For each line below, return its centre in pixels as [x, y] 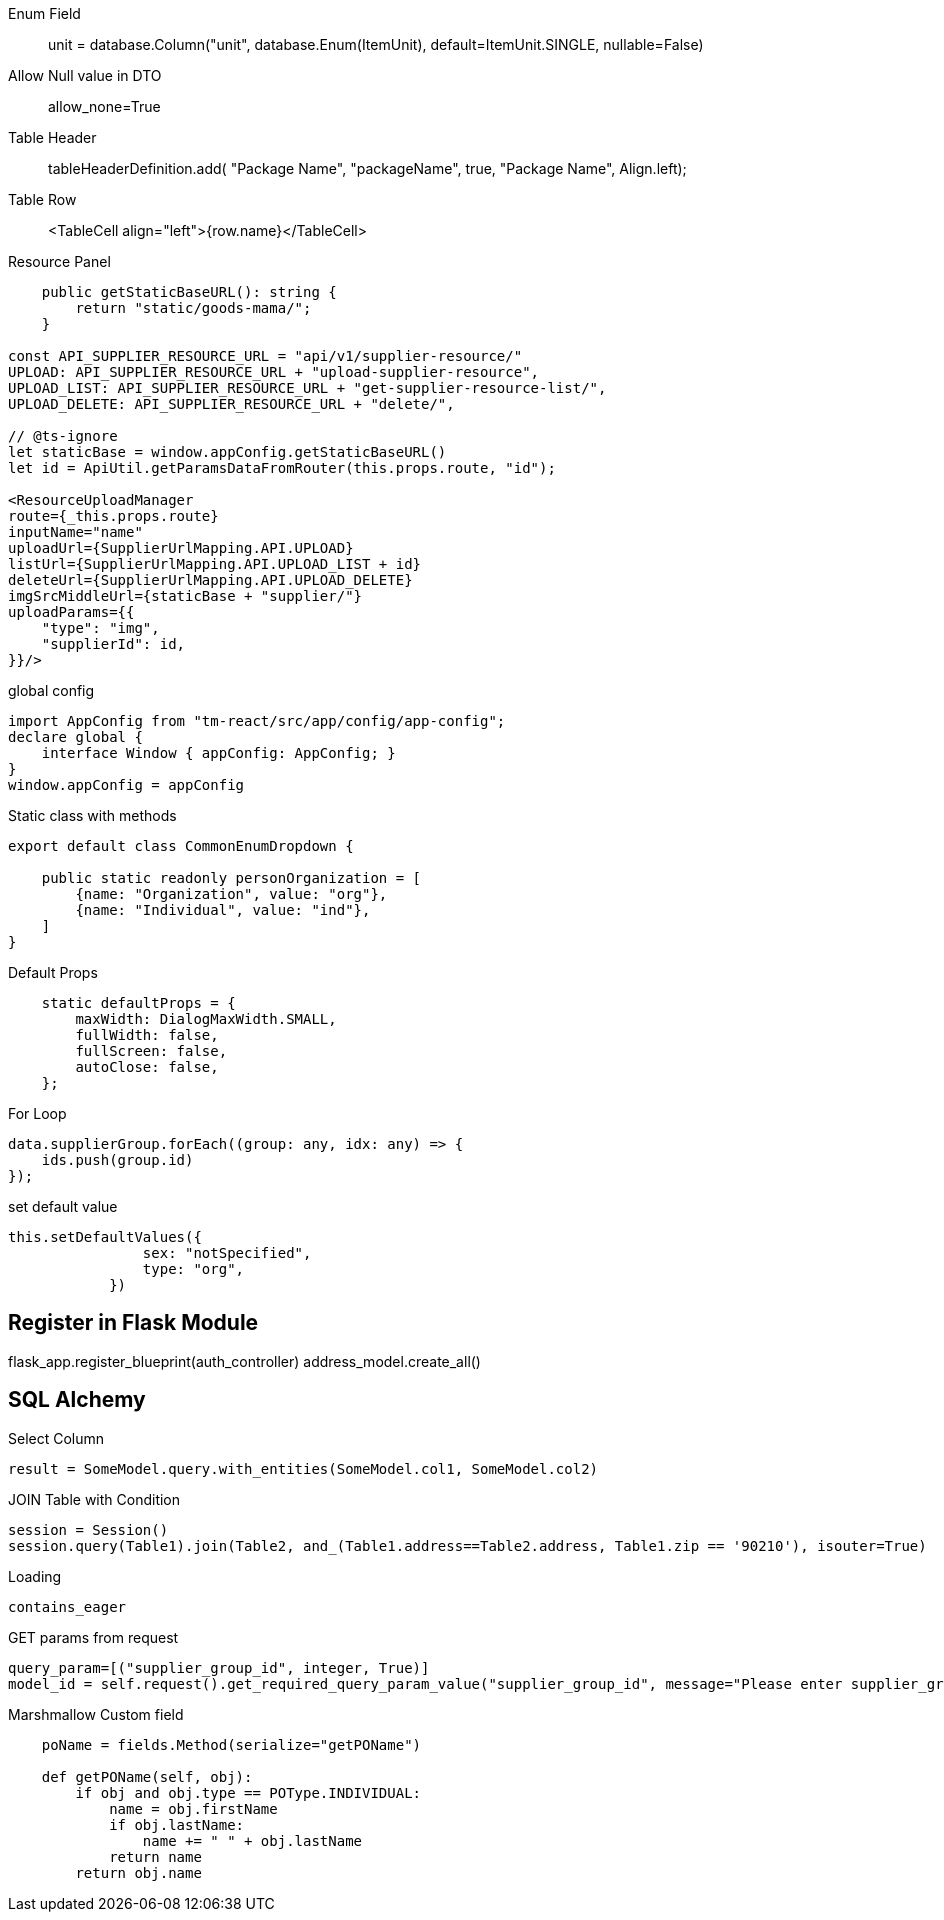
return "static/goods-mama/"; [193, 308]
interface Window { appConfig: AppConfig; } [218, 753]
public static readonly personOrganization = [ [231, 878]
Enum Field [44, 13]
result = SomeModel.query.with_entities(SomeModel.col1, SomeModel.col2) [303, 1468]
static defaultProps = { [138, 1003]
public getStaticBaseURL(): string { [189, 292]
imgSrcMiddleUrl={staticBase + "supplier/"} [185, 596]
